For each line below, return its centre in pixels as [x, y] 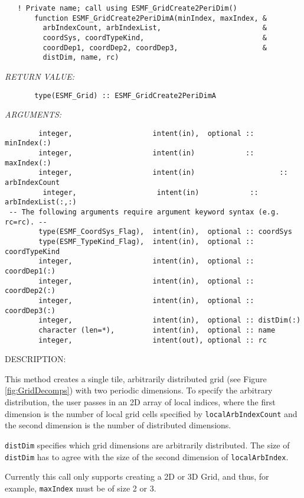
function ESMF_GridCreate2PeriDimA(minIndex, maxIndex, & [151, 18]
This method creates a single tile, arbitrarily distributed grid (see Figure [136, 378]
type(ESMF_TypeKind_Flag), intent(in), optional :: [146, 242]
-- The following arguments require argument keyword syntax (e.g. [144, 212]
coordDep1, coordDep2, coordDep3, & [155, 48]
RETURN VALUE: [40, 76]
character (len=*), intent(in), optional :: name [157, 330]
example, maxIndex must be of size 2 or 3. [81, 488]
